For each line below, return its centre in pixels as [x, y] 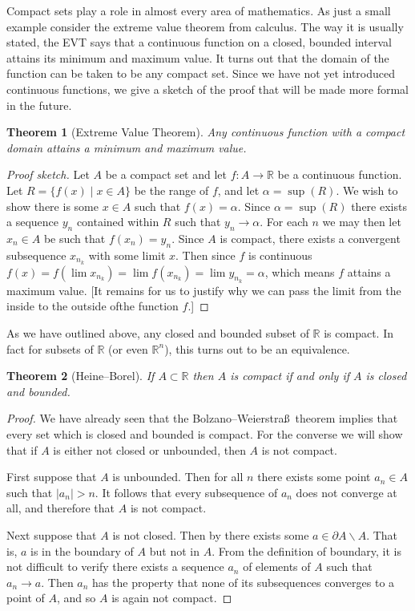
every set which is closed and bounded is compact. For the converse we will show [205, 433]
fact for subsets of [50, 348]
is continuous [280, 255]
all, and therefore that [61, 508]
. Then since [205, 255]
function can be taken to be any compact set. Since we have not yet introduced [201, 73]
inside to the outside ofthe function [93, 306]
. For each [284, 222]
